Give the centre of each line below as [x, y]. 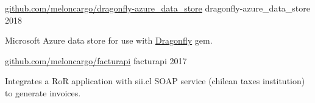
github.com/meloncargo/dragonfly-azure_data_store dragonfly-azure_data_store [157, 8]
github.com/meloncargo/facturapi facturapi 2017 [96, 60]
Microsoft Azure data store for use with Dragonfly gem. [109, 40]
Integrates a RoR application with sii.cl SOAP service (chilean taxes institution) [155, 81]
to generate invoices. [43, 92]
